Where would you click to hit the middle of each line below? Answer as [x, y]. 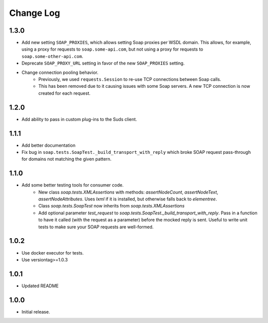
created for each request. [65, 93]
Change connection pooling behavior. [60, 72]
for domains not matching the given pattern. [67, 159]
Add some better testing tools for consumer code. [73, 185]
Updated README [40, 286]
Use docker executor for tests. [53, 253]
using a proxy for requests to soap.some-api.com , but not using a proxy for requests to [112, 49]
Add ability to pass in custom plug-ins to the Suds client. [79, 119]
